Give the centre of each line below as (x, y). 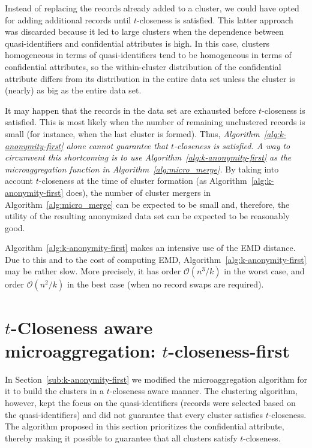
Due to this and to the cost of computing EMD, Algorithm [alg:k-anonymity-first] (156, 259)
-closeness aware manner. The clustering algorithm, (203, 391)
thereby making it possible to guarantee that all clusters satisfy (121, 438)
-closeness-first (229, 350)
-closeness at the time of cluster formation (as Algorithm (143, 181)
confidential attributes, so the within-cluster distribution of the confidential (143, 66)
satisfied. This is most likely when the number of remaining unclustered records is (155, 122)
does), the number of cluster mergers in (139, 192)
